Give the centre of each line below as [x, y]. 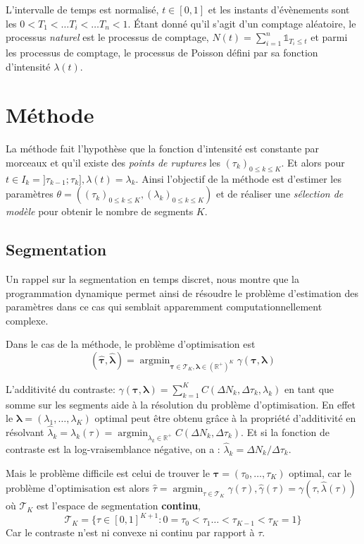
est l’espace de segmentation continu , [119, 506]
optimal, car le [320, 472]
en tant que [309, 388]
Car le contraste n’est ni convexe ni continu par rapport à [130, 532]
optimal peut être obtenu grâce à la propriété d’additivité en [225, 418]
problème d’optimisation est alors [78, 488]
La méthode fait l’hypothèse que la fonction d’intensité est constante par [163, 149]
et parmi [329, 37]
